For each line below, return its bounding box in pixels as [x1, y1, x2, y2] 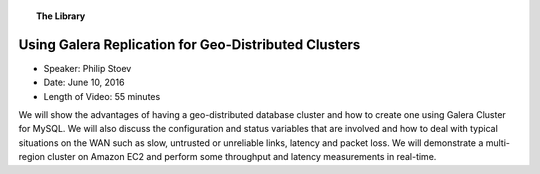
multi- [485, 136, 510, 149]
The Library [36, 10, 86, 22]
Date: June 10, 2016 [43, 76, 125, 89]
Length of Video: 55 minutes [43, 90, 161, 102]
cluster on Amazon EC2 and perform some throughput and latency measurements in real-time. [46, 151, 437, 163]
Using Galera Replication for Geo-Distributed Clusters [18, 36, 361, 53]
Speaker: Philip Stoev [43, 62, 132, 74]
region [18, 151, 45, 163]
